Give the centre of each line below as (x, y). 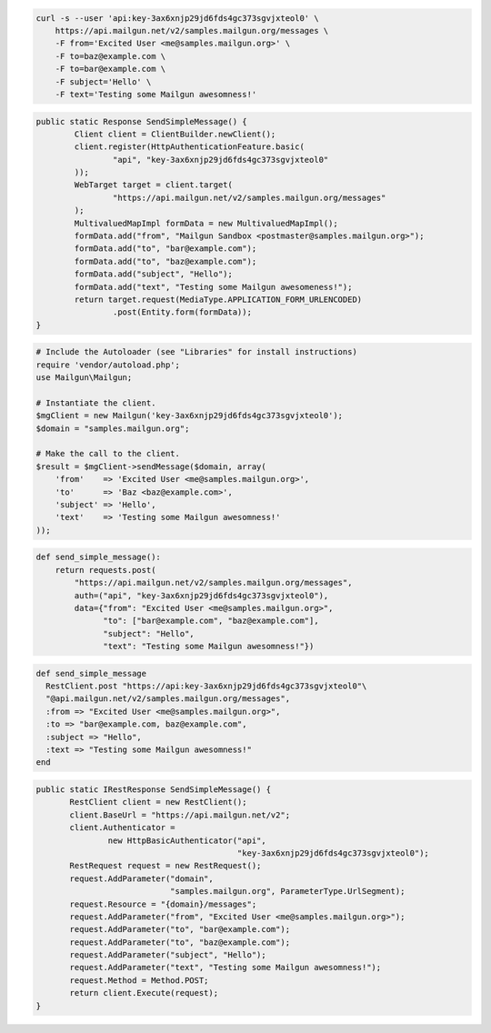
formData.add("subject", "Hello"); (154, 274)
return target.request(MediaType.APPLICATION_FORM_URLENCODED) (218, 299)
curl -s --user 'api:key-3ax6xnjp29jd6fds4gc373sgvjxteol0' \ (177, 18)
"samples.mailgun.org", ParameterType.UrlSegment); (287, 892)
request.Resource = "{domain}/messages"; (163, 904)
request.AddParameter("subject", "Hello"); (168, 955)
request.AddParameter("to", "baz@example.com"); (180, 942)
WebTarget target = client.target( (154, 185)
